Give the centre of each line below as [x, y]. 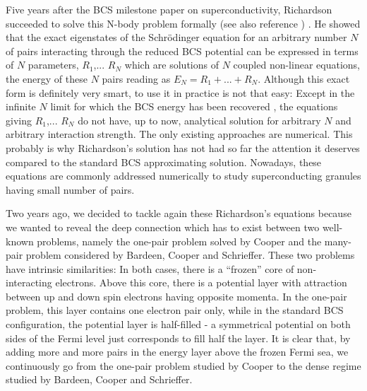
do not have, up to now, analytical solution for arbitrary [199, 120]
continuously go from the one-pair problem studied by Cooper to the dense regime [183, 365]
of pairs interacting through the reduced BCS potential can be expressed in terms [182, 51]
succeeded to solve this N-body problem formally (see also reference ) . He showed [183, 23]
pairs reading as [136, 78]
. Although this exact [304, 78]
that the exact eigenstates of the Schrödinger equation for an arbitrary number [176, 37]
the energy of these [47, 78]
